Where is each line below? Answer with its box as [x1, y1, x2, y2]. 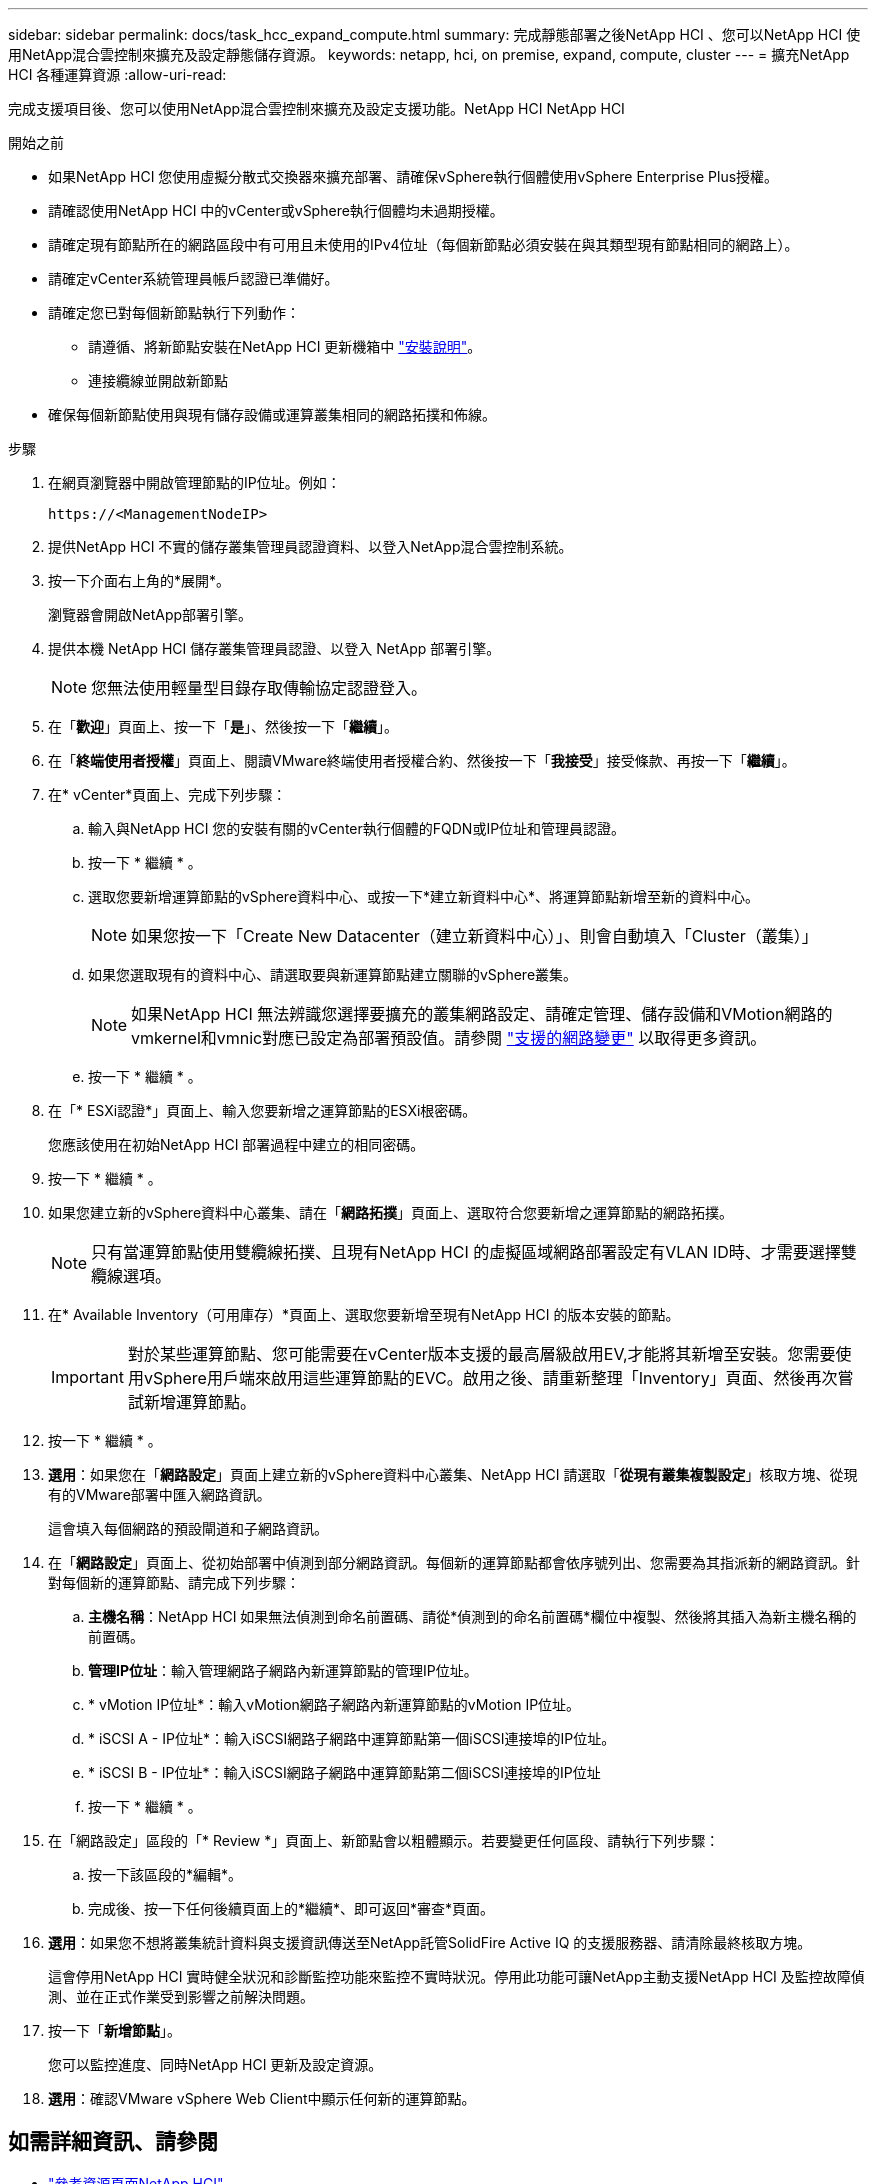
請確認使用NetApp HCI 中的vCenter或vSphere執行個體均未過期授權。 [48, 202, 504, 219]
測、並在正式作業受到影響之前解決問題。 [48, 1988, 314, 2005]
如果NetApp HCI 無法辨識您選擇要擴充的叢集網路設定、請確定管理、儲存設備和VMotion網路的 [131, 1004, 833, 1024]
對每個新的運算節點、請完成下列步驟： [48, 1574, 300, 1591]
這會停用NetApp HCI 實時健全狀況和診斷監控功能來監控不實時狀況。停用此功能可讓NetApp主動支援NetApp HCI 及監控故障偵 [48, 1968, 865, 1985]
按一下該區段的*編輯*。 [88, 1866, 243, 1883]
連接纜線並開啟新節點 [88, 372, 228, 389]
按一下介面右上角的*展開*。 [48, 572, 231, 589]
